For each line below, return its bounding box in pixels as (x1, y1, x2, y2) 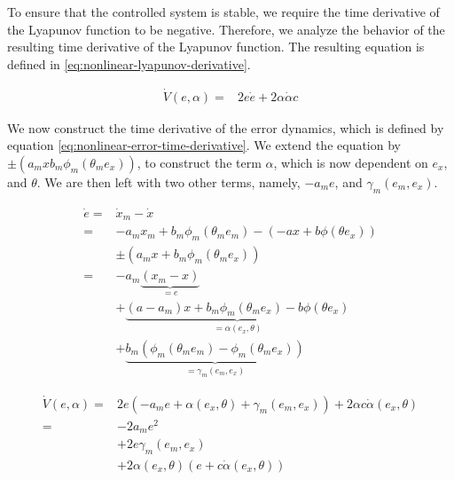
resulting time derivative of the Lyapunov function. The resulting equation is (7, 37, 425, 56)
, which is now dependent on (273, 153, 428, 171)
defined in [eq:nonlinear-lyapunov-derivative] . (7, 54, 251, 73)
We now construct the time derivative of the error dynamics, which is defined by (7, 118, 444, 137)
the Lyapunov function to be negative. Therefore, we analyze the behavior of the (7, 20, 445, 38)
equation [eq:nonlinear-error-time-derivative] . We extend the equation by (7, 136, 401, 154)
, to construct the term (137, 153, 262, 171)
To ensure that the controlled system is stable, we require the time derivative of (7, 3, 440, 20)
